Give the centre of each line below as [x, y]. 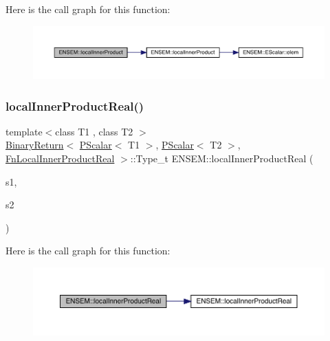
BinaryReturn [35, 145]
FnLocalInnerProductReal [60, 158]
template [24, 131]
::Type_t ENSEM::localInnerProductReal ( [222, 158]
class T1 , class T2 [94, 131]
